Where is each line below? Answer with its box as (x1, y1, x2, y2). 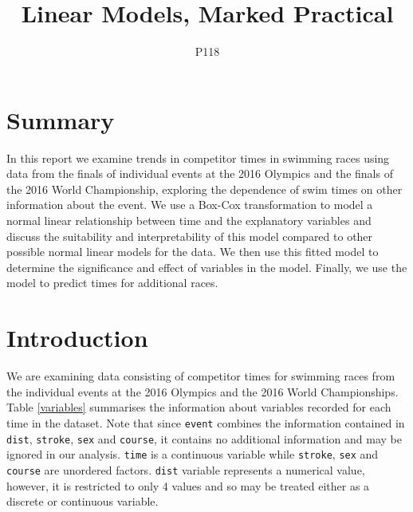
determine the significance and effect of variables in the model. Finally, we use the (6, 258, 407, 275)
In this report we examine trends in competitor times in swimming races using (6, 149, 390, 166)
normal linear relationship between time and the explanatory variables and (6, 212, 372, 229)
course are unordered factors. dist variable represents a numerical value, (6, 461, 365, 478)
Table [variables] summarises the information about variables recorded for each (6, 399, 391, 416)
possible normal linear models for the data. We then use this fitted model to (6, 243, 379, 260)
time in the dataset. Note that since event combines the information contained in (6, 414, 405, 431)
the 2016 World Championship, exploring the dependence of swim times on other (6, 180, 403, 197)
